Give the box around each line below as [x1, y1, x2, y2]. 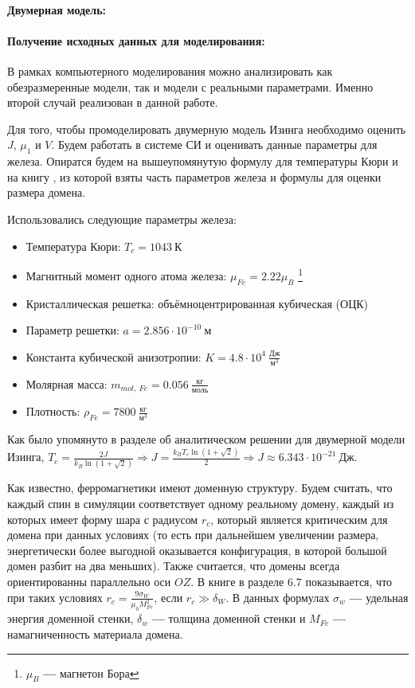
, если [154, 588, 183, 605]
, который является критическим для [210, 510, 388, 527]
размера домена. [7, 184, 86, 201]
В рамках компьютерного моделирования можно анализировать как [7, 62, 333, 79]
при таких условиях [7, 588, 103, 605]
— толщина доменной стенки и [151, 610, 306, 627]
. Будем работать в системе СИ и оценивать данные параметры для [51, 136, 378, 153]
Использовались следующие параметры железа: [7, 210, 237, 227]
